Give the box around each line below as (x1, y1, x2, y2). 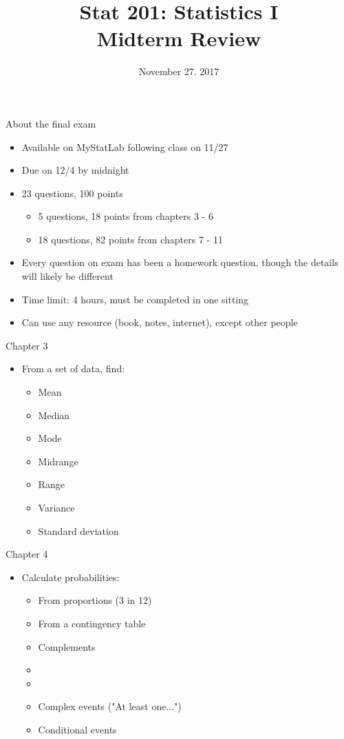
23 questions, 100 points (21, 185, 123, 200)
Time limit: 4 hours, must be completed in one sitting (21, 292, 249, 306)
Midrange (38, 454, 78, 468)
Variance (38, 500, 75, 514)
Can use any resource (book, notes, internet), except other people (21, 315, 298, 330)
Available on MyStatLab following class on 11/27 (21, 139, 228, 154)
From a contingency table (38, 616, 146, 630)
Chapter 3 (6, 338, 48, 352)
